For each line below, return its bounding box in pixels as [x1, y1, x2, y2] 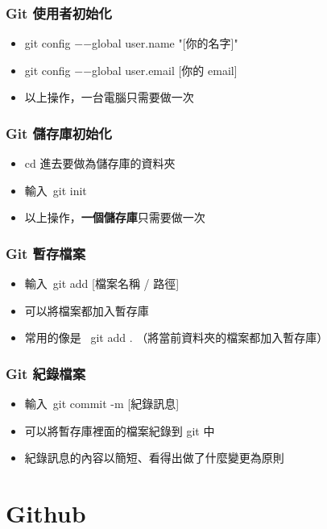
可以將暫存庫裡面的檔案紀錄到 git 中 [24, 422, 215, 439]
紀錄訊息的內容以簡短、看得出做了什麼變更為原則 [24, 449, 284, 466]
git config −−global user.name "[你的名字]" [24, 35, 238, 52]
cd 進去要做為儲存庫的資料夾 [24, 155, 176, 172]
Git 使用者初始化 [6, 2, 112, 23]
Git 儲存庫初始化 [6, 123, 112, 143]
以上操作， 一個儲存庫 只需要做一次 [24, 209, 205, 226]
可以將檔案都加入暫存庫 [24, 302, 149, 319]
